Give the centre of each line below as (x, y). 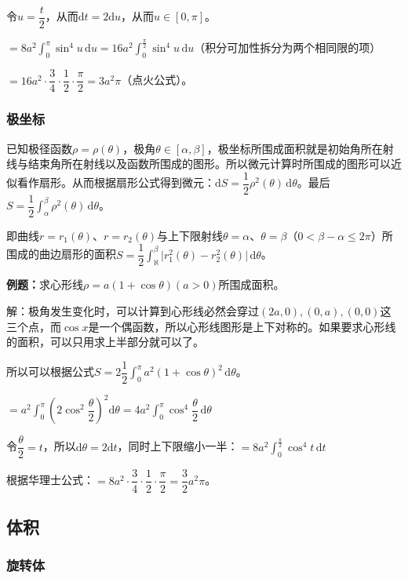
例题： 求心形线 (45, 284)
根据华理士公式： (50, 480)
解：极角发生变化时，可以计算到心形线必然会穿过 (133, 311)
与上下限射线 (190, 235)
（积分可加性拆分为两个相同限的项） (288, 47)
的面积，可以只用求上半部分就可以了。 (105, 342)
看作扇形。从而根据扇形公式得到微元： (116, 182)
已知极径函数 (39, 148)
